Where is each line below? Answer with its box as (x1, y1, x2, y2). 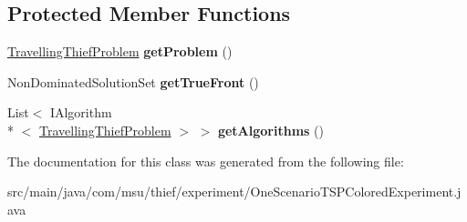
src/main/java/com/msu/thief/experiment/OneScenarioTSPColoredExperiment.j (7, 182, 462, 201)
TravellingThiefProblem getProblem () (7, 42, 233, 61)
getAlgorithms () (217, 120, 324, 139)
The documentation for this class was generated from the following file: (7, 151, 404, 170)
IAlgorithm (49, 103, 112, 122)
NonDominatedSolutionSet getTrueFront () (7, 72, 259, 91)
